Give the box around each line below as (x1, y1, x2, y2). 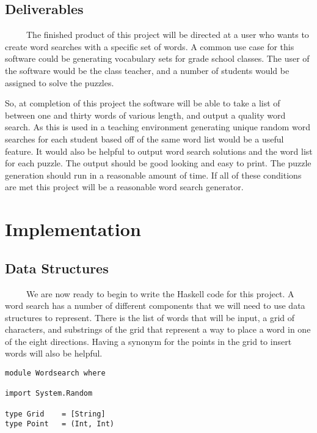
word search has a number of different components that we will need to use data (5, 299, 305, 312)
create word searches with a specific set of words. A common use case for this (5, 40, 294, 53)
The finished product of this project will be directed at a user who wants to (26, 28, 309, 41)
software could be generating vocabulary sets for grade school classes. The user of (5, 52, 310, 65)
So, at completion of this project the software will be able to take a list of (5, 97, 280, 109)
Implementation (5, 216, 141, 242)
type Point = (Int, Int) (5, 420, 114, 429)
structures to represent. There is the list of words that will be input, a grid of (5, 311, 295, 324)
